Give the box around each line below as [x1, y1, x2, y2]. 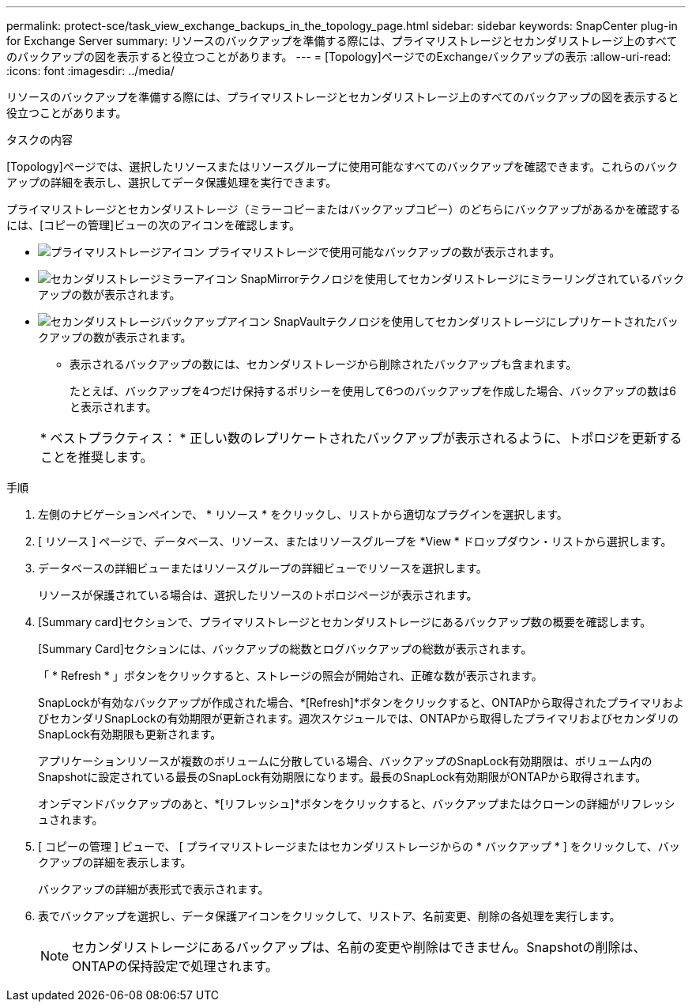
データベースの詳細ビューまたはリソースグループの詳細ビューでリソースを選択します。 [38, 561, 487, 575]
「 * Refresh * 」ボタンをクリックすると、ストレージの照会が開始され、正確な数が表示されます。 [38, 669, 543, 682]
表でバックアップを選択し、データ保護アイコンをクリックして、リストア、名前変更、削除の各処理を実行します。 [38, 909, 621, 923]
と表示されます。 [70, 400, 157, 413]
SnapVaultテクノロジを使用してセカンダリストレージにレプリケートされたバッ [273, 315, 679, 328]
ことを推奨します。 [40, 449, 153, 465]
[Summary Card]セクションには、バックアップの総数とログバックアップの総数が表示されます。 [38, 642, 532, 655]
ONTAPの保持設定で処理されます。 [72, 958, 278, 974]
